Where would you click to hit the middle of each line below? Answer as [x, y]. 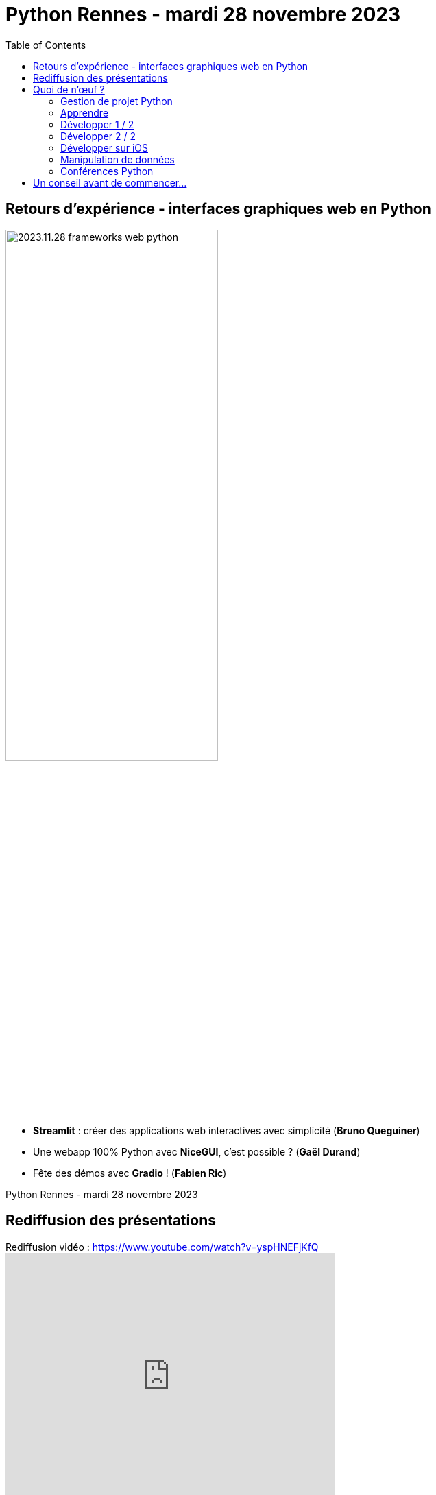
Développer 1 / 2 [97, 124]
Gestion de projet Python [117, 101]
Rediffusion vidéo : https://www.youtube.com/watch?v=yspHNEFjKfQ [162, 1247]
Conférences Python [107, 171]
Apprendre [85, 112]
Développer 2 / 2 [98, 136]
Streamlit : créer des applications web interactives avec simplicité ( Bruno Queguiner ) [227, 1130]
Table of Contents [46, 45]
